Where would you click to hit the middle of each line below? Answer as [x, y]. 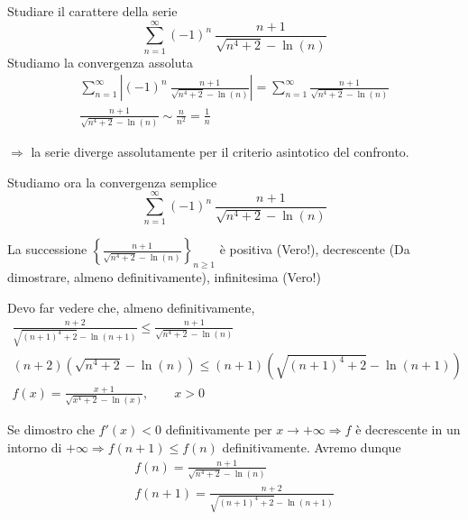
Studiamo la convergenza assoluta [100, 62]
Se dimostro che [51, 429]
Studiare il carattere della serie [92, 11]
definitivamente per [219, 429]
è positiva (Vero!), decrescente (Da [315, 249]
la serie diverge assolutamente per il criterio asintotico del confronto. [220, 152]
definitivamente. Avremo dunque [312, 447]
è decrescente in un [408, 429]
